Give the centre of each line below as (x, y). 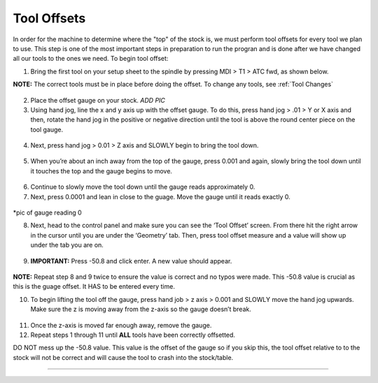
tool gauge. (47, 129)
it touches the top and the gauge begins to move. (101, 171)
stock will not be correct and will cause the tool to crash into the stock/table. (123, 357)
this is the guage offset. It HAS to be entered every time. (94, 287)
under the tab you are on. (67, 245)
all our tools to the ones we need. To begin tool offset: (91, 59)
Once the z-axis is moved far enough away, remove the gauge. (121, 325)
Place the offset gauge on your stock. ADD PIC (98, 100)
